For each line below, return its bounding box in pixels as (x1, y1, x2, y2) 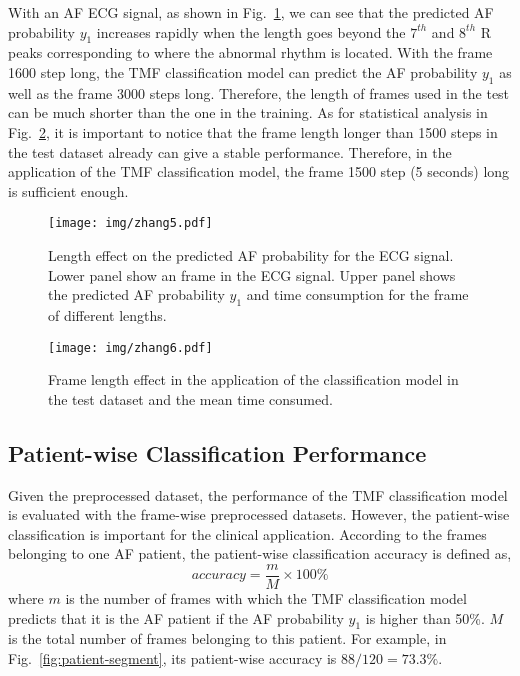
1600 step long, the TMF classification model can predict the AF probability (8, 61, 478, 82)
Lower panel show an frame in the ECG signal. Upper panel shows (48, 264, 456, 285)
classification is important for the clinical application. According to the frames (8, 523, 487, 544)
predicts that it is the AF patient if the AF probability (8, 607, 344, 628)
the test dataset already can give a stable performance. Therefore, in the (8, 141, 452, 162)
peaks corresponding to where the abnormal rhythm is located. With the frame (8, 42, 493, 63)
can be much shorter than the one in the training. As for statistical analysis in (8, 102, 488, 123)
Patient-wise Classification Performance (8, 437, 427, 468)
